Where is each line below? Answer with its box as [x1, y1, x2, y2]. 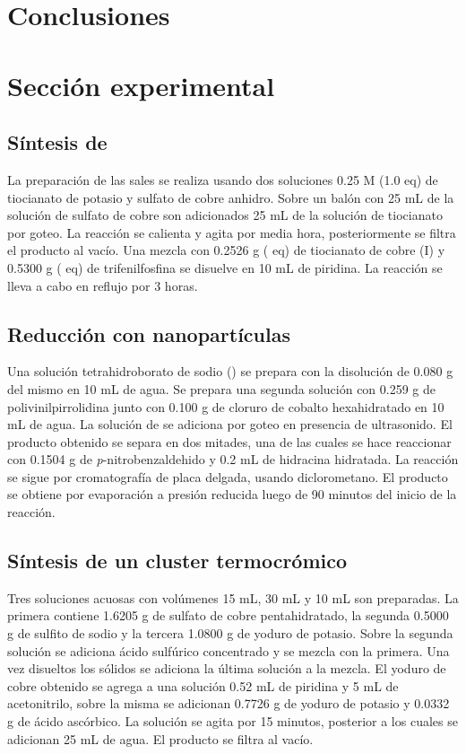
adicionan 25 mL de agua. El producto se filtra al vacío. [7, 729, 314, 748]
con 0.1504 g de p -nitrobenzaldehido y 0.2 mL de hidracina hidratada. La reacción [7, 450, 459, 469]
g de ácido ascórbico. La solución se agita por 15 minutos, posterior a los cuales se [7, 712, 458, 731]
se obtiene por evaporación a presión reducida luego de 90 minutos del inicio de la [7, 485, 457, 504]
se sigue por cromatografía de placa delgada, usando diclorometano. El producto [7, 467, 448, 486]
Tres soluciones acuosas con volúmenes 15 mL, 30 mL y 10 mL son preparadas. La [7, 588, 459, 607]
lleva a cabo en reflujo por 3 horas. [7, 276, 198, 294]
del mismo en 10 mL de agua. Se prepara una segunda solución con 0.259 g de [7, 379, 436, 398]
